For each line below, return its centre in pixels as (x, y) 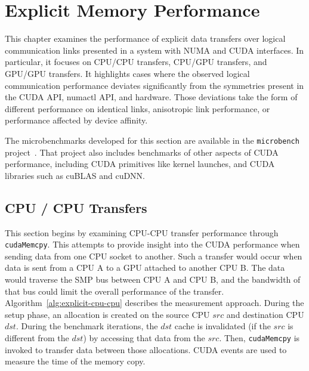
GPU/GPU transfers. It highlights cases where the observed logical (127, 73)
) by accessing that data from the (144, 337)
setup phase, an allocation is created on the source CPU (107, 314)
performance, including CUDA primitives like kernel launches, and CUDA (140, 164)
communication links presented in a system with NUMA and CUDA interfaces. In (154, 50)
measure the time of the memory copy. (75, 361)
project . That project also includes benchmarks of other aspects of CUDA (142, 152)
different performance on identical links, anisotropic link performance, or (137, 108)
